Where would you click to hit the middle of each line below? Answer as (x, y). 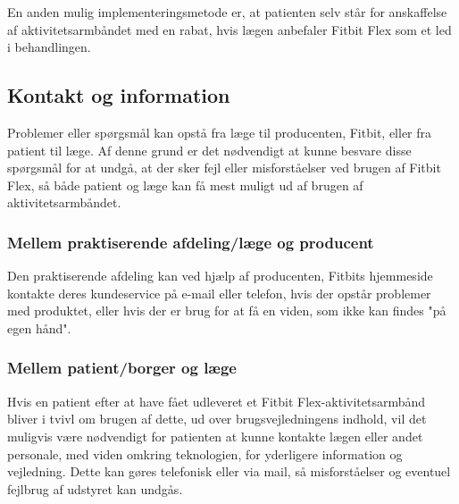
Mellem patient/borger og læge (122, 368)
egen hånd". (39, 328)
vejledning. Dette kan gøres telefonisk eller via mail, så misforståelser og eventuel (229, 471)
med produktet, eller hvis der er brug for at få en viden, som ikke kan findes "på (227, 311)
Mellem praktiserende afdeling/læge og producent (191, 242)
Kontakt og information (119, 95)
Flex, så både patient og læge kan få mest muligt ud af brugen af (185, 185)
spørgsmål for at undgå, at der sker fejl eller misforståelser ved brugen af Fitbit (224, 168)
